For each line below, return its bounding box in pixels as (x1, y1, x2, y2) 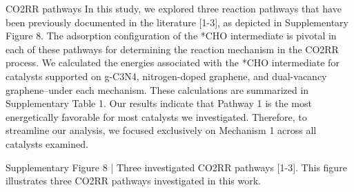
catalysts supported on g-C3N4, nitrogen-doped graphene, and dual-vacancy (6, 68, 327, 83)
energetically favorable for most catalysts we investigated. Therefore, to (6, 109, 307, 124)
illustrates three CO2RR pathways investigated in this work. (6, 173, 261, 188)
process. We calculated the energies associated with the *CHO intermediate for (6, 55, 340, 70)
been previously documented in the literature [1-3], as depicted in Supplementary (6, 15, 348, 29)
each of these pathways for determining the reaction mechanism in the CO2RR (6, 41, 339, 56)
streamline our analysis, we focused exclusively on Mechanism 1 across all (6, 123, 317, 137)
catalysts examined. (6, 136, 88, 151)
